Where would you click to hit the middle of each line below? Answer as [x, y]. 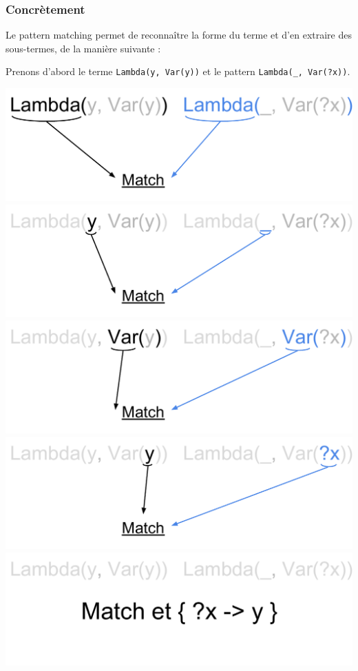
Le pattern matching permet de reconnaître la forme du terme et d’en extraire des [179, 35]
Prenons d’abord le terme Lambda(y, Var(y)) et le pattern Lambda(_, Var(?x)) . [178, 71]
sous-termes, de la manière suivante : [83, 48]
